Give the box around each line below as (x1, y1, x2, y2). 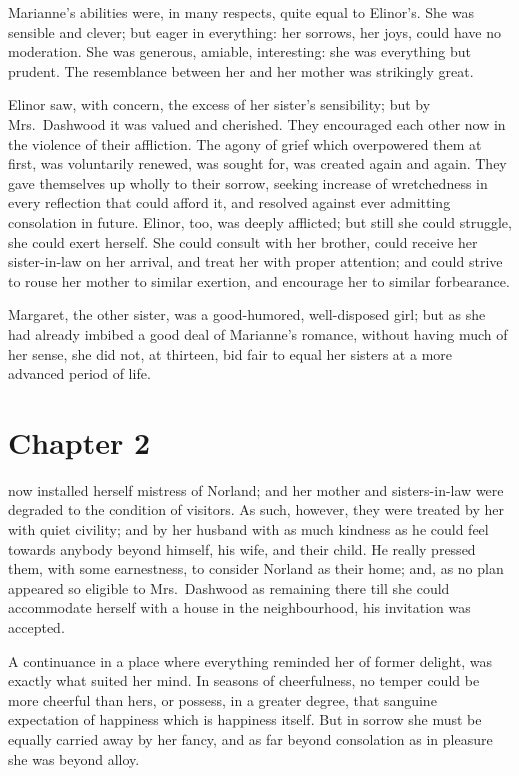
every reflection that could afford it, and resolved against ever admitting (8, 192, 451, 213)
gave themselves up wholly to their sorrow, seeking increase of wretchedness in (8, 172, 488, 193)
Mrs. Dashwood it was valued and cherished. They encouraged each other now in (8, 113, 506, 134)
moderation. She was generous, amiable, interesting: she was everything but (8, 41, 471, 62)
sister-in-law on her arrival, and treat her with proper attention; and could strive (8, 251, 503, 272)
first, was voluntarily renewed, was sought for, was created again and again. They (8, 153, 507, 174)
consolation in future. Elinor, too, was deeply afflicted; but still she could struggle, (8, 211, 512, 232)
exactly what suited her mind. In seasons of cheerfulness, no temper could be (8, 670, 480, 691)
